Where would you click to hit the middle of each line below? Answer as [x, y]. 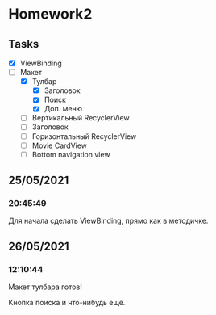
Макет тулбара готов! [45, 287]
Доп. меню [63, 109]
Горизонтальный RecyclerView [84, 136]
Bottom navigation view [71, 154]
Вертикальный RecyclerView [81, 118]
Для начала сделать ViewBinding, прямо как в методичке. [108, 221]
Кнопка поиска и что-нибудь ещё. [67, 303]
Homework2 [50, 14]
